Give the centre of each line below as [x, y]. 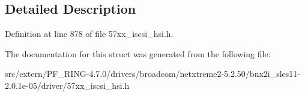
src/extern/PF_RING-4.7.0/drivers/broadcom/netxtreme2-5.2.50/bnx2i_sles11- [153, 74]
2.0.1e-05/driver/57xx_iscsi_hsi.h [67, 85]
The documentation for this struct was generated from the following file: [138, 53]
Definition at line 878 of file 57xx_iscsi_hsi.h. [89, 34]
